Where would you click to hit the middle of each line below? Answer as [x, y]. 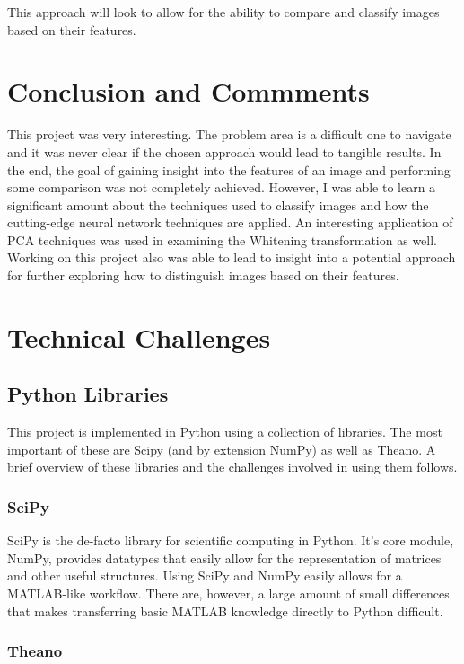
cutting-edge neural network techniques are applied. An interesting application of [230, 222]
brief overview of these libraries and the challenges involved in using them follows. [232, 467]
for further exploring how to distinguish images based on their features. [203, 275]
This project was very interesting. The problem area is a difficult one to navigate [229, 134]
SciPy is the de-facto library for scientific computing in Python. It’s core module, [231, 540]
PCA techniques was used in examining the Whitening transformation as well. [222, 239]
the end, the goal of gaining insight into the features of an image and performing [229, 169]
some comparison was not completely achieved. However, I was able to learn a [222, 187]
